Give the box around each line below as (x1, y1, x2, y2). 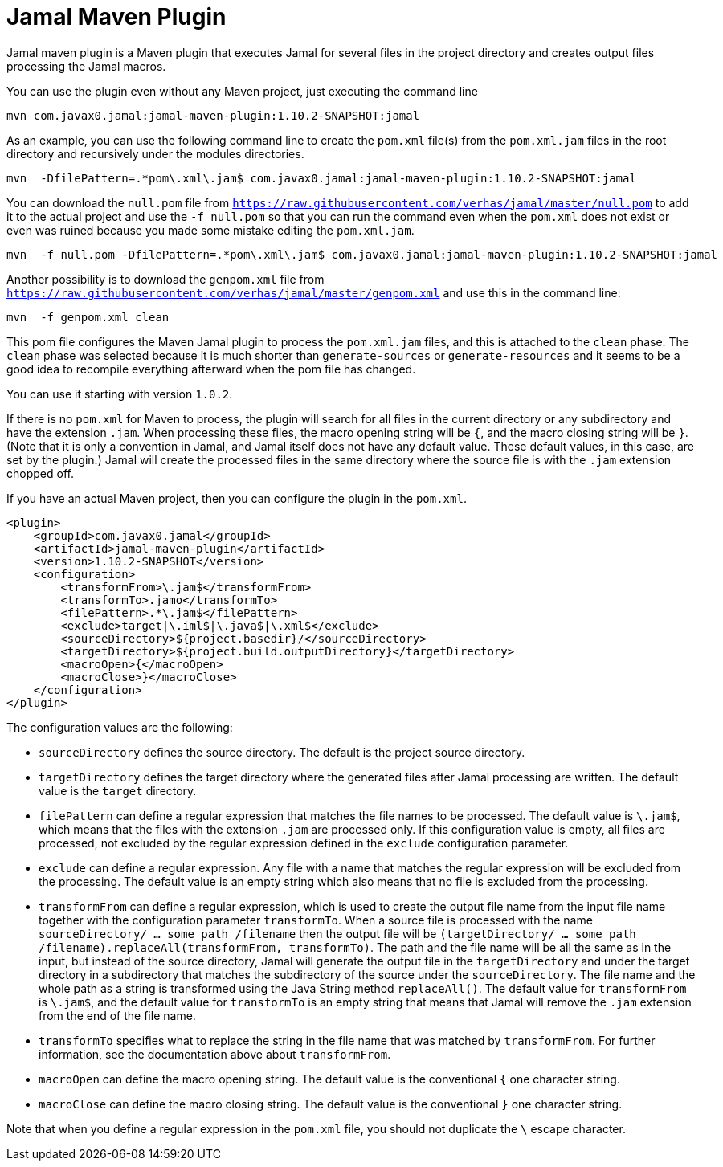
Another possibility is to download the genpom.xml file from (6, 271, 325, 286)
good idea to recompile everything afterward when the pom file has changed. (6, 361, 416, 376)
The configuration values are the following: (6, 720, 233, 734)
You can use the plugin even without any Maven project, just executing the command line (6, 84, 478, 98)
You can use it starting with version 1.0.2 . (6, 386, 233, 401)
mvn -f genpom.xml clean (6, 310, 170, 324)
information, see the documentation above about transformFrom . (39, 1047, 391, 1061)
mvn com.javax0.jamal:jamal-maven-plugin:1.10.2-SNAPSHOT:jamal (6, 108, 420, 122)
